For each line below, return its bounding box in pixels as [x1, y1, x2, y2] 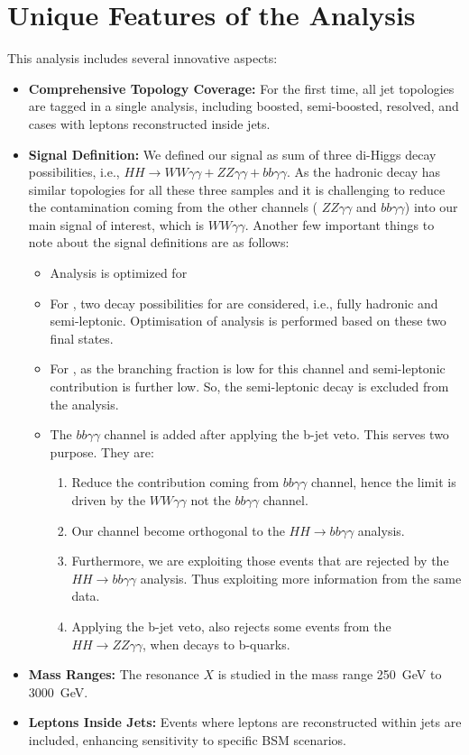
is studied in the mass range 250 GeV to [217, 665, 442, 684]
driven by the [71, 491, 146, 509]
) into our [404, 198, 458, 216]
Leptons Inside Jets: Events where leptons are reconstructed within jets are [28, 713, 462, 732]
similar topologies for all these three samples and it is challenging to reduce [28, 180, 446, 198]
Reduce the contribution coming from [71, 473, 280, 492]
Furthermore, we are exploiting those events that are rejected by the [71, 551, 449, 570]
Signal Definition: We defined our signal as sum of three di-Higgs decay [28, 144, 437, 163]
